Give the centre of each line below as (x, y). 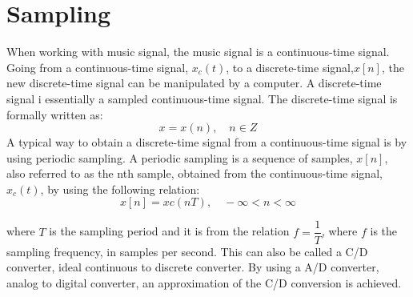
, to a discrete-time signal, (290, 67)
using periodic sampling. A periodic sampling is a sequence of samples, (180, 157)
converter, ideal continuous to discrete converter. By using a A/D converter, (193, 267)
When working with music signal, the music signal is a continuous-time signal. (198, 52)
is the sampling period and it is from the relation (169, 231)
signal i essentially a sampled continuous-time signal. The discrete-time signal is (202, 98)
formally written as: (55, 114)
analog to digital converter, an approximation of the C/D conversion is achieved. (204, 282)
